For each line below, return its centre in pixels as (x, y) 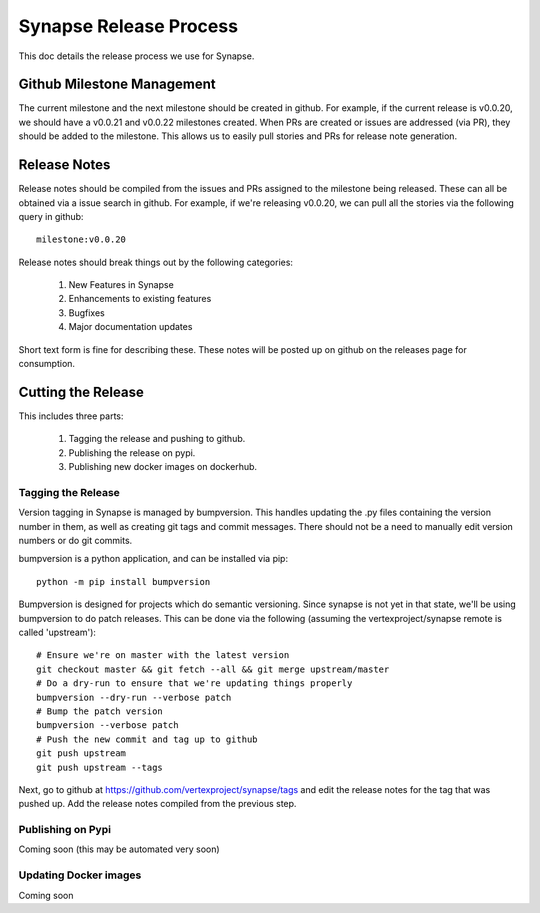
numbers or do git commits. (75, 541)
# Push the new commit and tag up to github (147, 739)
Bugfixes (86, 312)
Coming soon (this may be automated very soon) (119, 849)
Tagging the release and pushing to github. (157, 439)
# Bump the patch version (100, 711)
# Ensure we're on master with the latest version (163, 655)
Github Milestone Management (117, 84)
